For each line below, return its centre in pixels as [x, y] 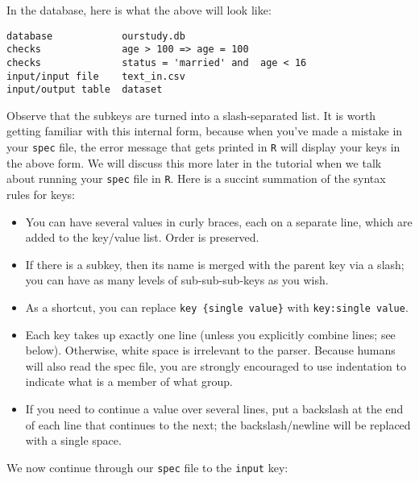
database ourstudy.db [96, 36]
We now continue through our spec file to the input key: [147, 467]
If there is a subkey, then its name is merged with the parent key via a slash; [215, 264]
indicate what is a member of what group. [129, 381]
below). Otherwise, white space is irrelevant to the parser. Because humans [210, 350]
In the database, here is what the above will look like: [139, 10]
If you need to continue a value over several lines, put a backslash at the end [214, 408]
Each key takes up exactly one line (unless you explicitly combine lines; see [210, 334]
